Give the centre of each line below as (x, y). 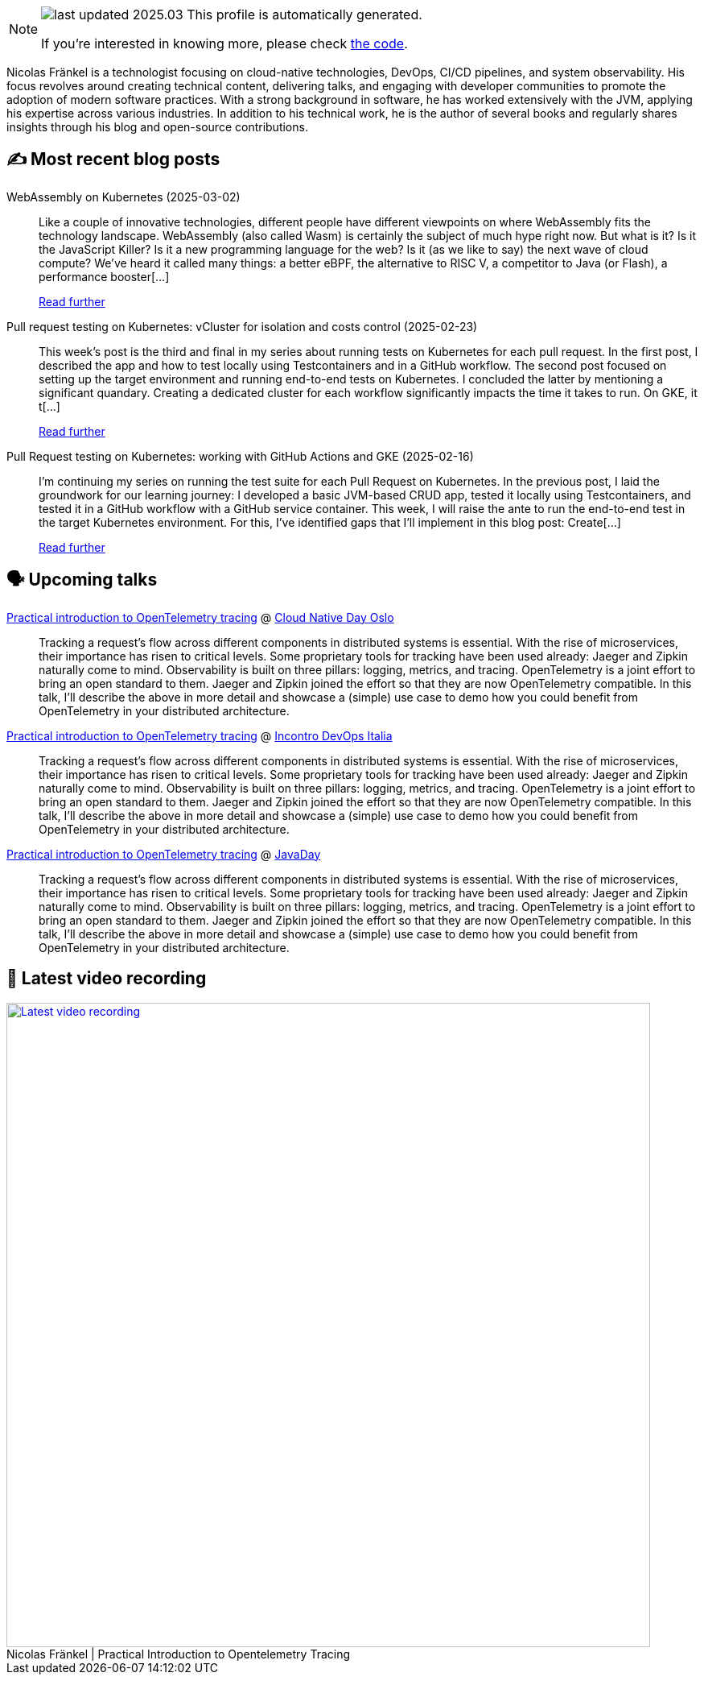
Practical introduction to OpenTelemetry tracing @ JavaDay (164, 854)
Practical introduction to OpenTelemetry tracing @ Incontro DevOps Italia (200, 735)
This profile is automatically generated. (305, 14)
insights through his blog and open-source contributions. (157, 127)
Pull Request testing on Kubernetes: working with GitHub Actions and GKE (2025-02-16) (240, 456)
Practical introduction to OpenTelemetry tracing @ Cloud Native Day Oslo (200, 617)
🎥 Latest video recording (107, 979)
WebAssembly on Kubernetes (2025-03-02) (124, 197)
